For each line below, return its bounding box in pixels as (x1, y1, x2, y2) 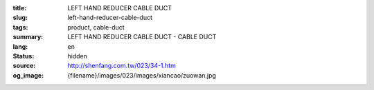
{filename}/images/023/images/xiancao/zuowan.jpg (67, 71, 216, 79)
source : (12, 62, 36, 70)
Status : (12, 52, 35, 60)
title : (12, 4, 27, 12)
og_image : (12, 71, 44, 79)
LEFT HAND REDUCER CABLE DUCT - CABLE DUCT (67, 33, 217, 41)
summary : (12, 33, 44, 41)
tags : (12, 23, 28, 31)
